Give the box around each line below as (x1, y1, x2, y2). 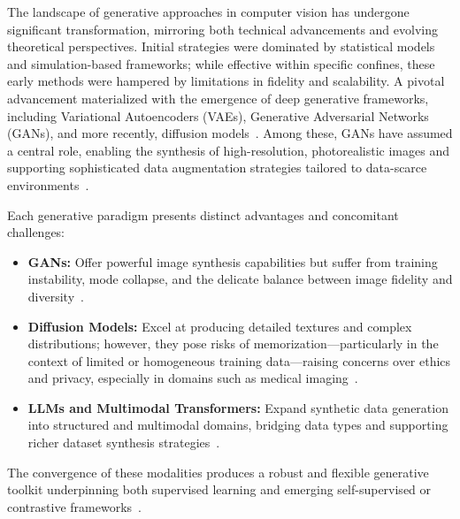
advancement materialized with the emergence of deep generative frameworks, (7, 88, 429, 107)
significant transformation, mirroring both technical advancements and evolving (7, 19, 438, 38)
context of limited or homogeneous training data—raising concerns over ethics (27, 351, 451, 370)
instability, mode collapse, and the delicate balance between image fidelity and (27, 270, 453, 288)
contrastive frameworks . (7, 497, 142, 515)
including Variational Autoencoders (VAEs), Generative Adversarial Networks (7, 106, 429, 125)
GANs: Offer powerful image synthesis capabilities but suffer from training (27, 252, 438, 271)
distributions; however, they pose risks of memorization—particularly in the (27, 334, 439, 353)
